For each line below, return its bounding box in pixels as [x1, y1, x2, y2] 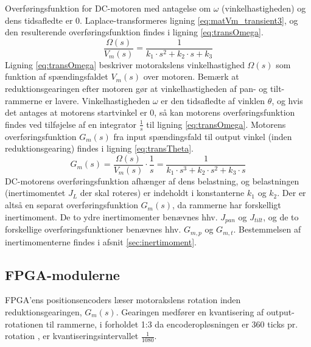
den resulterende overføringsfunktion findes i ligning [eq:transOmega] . [5, 26, 264, 38]
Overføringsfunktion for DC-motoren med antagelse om [5, 2, 211, 14]
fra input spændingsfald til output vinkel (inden [113, 130, 292, 142]
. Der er [277, 186, 306, 199]
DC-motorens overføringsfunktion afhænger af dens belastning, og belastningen [5, 174, 299, 187]
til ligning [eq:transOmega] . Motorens [146, 117, 286, 130]
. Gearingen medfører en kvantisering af [116, 305, 264, 318]
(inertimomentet [5, 186, 66, 199]
